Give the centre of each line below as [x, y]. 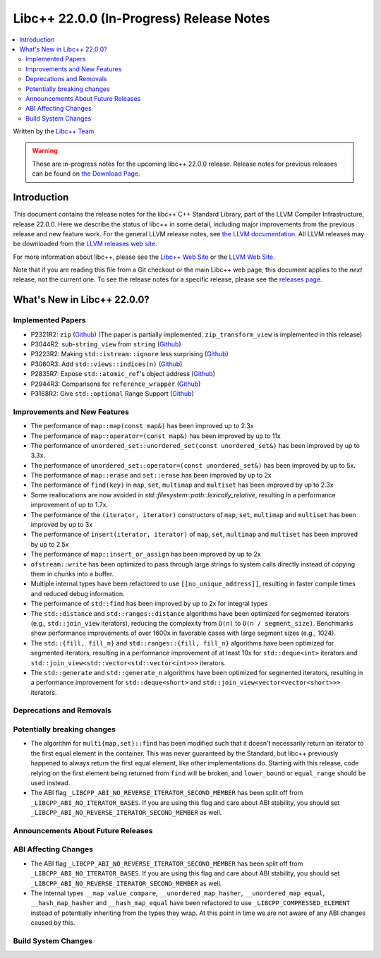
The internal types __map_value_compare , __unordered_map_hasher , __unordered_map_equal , [178, 893]
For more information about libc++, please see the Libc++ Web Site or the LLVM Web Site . [144, 257]
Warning [45, 151]
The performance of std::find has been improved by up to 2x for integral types [149, 604]
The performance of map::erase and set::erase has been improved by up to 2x [151, 475]
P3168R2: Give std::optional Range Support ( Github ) [112, 393]
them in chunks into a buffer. [72, 574]
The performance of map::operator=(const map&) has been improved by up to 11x [156, 436]
